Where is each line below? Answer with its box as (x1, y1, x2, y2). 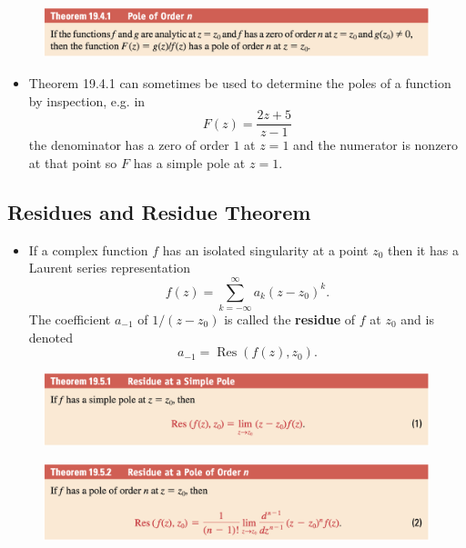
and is (400, 310, 434, 329)
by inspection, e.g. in (28, 91, 146, 110)
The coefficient (28, 310, 111, 329)
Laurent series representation (28, 258, 190, 277)
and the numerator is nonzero (293, 135, 459, 154)
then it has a (388, 240, 459, 259)
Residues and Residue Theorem (7, 197, 311, 225)
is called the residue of (224, 310, 356, 329)
